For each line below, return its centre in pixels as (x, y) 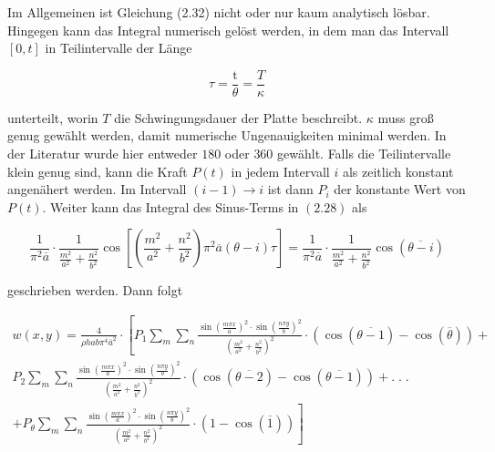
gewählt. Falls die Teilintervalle (364, 154)
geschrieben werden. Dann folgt (95, 290)
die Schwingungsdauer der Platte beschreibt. (238, 117)
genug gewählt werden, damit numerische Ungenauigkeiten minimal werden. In (227, 135)
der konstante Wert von (400, 189)
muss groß (406, 117)
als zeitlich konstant (398, 171)
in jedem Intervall (280, 171)
